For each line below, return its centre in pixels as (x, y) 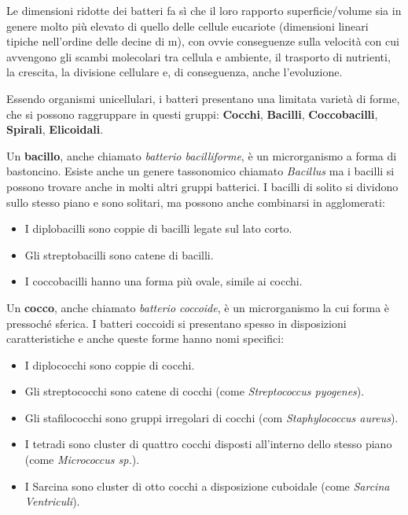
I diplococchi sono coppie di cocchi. (110, 364)
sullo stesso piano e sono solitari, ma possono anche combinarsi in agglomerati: (196, 202)
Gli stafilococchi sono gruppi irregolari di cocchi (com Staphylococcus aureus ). (211, 417)
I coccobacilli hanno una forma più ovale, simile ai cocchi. (164, 281)
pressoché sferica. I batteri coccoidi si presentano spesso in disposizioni (176, 323)
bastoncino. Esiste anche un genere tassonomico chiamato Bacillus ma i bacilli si (200, 171)
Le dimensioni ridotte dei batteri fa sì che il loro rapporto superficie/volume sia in (204, 10)
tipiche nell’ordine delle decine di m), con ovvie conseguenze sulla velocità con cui (203, 41)
